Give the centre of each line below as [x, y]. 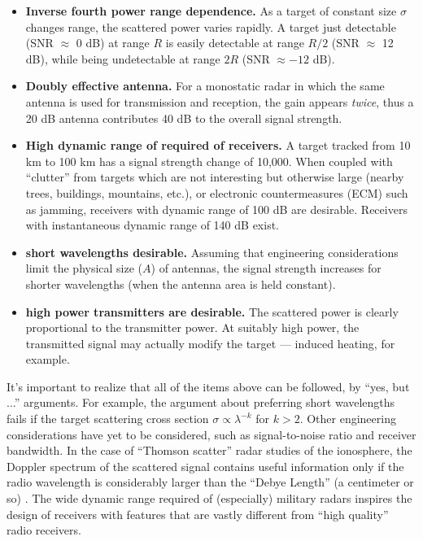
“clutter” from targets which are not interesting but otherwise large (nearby [215, 177]
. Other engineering [348, 419]
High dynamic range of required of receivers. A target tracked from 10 [218, 145]
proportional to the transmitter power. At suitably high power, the [192, 327]
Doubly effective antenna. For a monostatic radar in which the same [205, 86]
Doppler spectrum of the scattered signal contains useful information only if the [205, 466]
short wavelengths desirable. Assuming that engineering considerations [212, 252]
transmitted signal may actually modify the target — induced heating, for [210, 343]
